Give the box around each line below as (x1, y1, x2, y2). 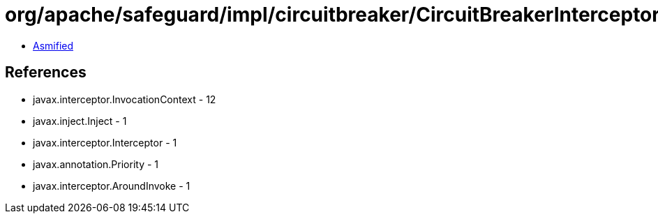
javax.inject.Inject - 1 (33, 114, 127, 127)
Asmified (33, 39, 74, 52)
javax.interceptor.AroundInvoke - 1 (33, 179, 190, 192)
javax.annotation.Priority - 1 (33, 158, 159, 170)
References (5, 63, 87, 82)
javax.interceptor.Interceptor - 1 (33, 136, 177, 149)
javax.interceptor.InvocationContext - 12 (33, 93, 216, 105)
